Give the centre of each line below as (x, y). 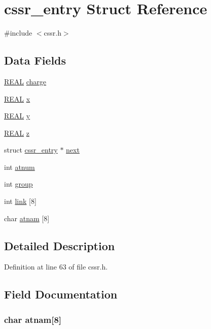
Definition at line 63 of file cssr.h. (56, 267)
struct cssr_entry (31, 150)
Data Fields (35, 60)
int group (19, 184)
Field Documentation (61, 294)
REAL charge (25, 81)
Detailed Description (60, 245)
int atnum (20, 167)
